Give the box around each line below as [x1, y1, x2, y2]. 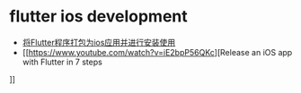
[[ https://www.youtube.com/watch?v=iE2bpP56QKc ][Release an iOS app [22, 46, 293, 57]
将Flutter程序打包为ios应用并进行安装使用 [22, 37, 176, 47]
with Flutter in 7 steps [22, 56, 103, 67]
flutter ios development [9, 6, 188, 27]
